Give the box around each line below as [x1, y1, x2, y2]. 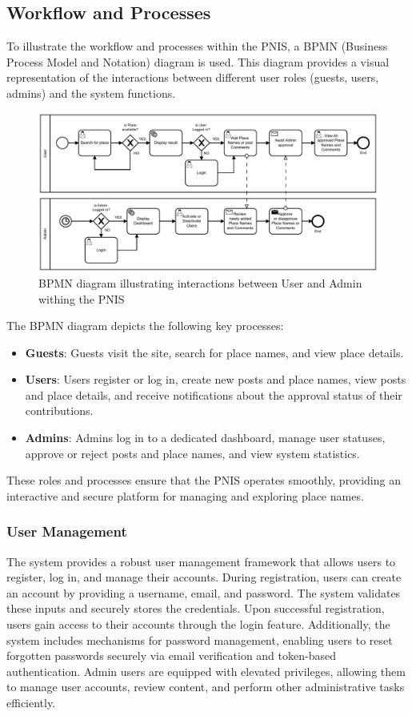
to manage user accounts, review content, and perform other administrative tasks [6, 678, 405, 695]
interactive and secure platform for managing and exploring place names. [6, 487, 364, 504]
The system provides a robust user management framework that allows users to [6, 553, 396, 569]
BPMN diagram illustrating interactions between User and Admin [38, 274, 362, 291]
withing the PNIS [38, 290, 125, 307]
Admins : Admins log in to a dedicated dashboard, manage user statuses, [25, 429, 386, 446]
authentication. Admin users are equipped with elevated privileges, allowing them [6, 662, 406, 679]
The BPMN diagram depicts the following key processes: [6, 317, 284, 334]
